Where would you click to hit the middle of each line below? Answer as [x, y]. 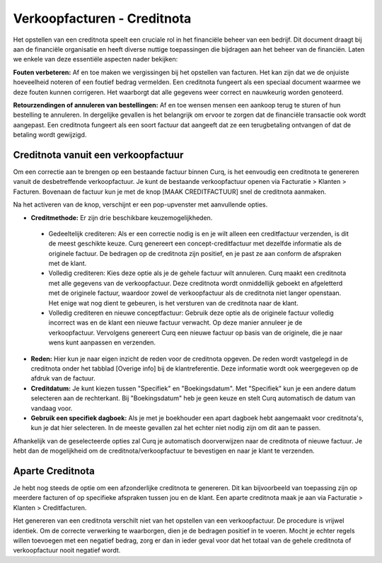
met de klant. [68, 263]
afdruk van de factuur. [63, 378]
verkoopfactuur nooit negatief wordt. [67, 550]
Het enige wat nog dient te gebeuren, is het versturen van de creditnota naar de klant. [173, 303]
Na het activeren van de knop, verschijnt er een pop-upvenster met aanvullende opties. [140, 204]
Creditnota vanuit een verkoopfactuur [98, 155]
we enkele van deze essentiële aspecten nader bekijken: [95, 59]
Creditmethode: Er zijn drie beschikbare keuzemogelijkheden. [122, 217]
